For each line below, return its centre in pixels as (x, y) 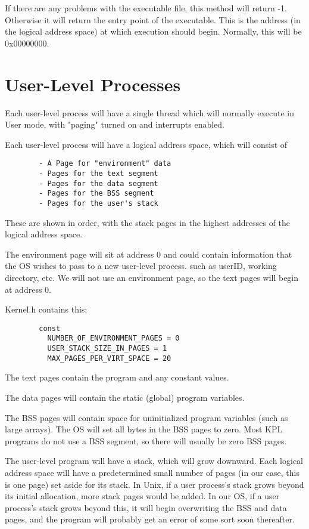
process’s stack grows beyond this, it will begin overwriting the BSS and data (146, 507)
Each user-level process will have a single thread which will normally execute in (149, 112)
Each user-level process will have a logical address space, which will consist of (146, 144)
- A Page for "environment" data (105, 164)
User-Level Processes (93, 84)
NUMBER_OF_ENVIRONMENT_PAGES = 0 (113, 338)
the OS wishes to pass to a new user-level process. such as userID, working (141, 266)
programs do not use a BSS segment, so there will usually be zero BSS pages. (146, 440)
